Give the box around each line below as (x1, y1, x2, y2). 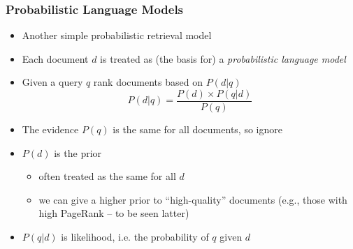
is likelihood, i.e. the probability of (61, 229, 209, 244)
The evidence (22, 122, 79, 137)
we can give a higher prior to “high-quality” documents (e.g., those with (38, 192, 347, 206)
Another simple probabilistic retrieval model (22, 28, 212, 43)
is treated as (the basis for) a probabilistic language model (100, 51, 346, 66)
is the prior (54, 145, 102, 160)
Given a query (22, 75, 83, 89)
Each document (22, 51, 89, 66)
